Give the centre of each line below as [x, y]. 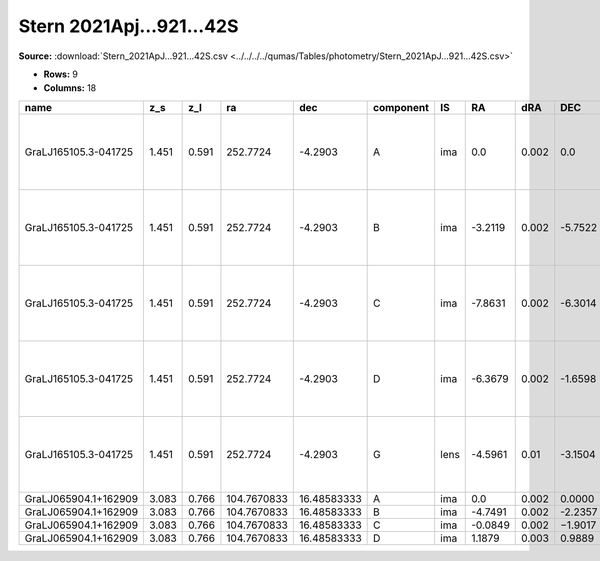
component [401, 107]
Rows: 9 [61, 74]
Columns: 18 [70, 88]
